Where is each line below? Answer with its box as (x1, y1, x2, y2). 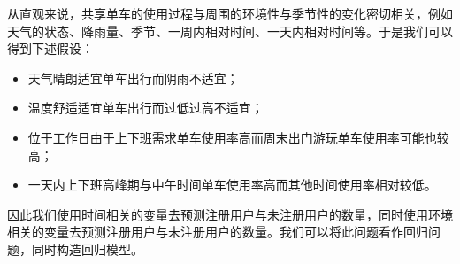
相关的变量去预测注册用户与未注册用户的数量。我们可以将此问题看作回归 (7, 222, 428, 241)
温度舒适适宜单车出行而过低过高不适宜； (27, 98, 264, 117)
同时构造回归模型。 (31, 239, 143, 258)
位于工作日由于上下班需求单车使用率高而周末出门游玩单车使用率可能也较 (27, 128, 449, 146)
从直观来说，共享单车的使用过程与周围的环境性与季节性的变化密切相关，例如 (7, 4, 453, 22)
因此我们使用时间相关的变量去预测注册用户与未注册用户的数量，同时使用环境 (7, 205, 453, 223)
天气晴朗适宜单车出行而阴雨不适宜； (27, 68, 239, 87)
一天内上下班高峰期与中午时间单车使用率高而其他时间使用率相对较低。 (27, 175, 437, 194)
